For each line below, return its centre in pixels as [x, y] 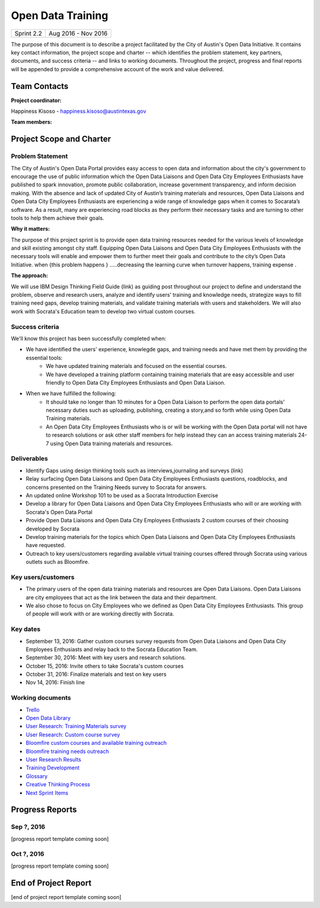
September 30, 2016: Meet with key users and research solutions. [106, 658]
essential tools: [44, 358]
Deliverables [30, 459]
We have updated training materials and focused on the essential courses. [137, 366]
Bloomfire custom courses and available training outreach [96, 743]
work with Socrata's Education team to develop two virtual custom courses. [103, 311]
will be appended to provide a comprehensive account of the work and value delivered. [118, 69]
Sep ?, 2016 [28, 827]
